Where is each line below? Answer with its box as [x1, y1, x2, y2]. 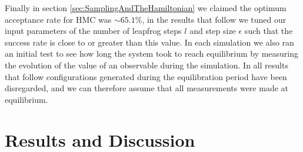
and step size [189, 25, 236, 37]
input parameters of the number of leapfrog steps [5, 25, 182, 37]
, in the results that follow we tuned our [142, 13, 287, 25]
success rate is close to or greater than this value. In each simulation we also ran [5, 36, 294, 48]
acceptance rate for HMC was [5, 13, 112, 25]
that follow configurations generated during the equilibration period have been [5, 70, 287, 82]
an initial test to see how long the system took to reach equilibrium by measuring [5, 47, 299, 60]
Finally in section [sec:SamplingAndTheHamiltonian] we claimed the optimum [5, 2, 287, 13]
